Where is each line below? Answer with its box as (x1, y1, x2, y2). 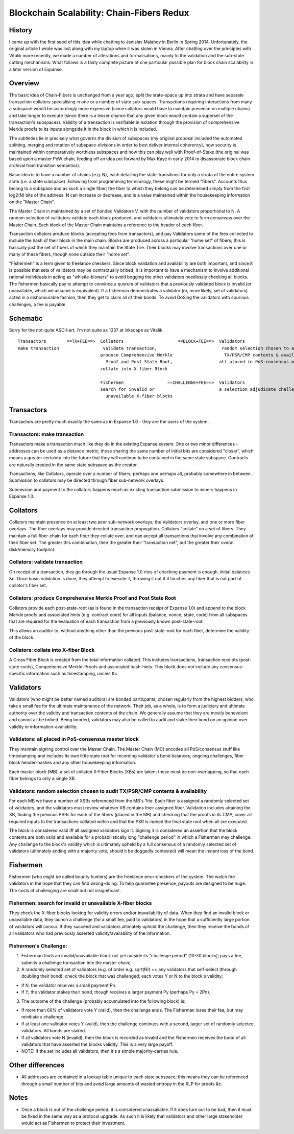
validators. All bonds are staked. (21, 1028, 86, 1034)
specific (9, 671, 25, 677)
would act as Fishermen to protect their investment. (21, 1120, 125, 1126)
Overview (9, 79, 40, 88)
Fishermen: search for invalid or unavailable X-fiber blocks (9, 899, 152, 906)
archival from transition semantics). (9, 163, 81, 168)
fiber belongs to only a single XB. (9, 776, 76, 781)
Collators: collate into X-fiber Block (9, 646, 95, 653)
